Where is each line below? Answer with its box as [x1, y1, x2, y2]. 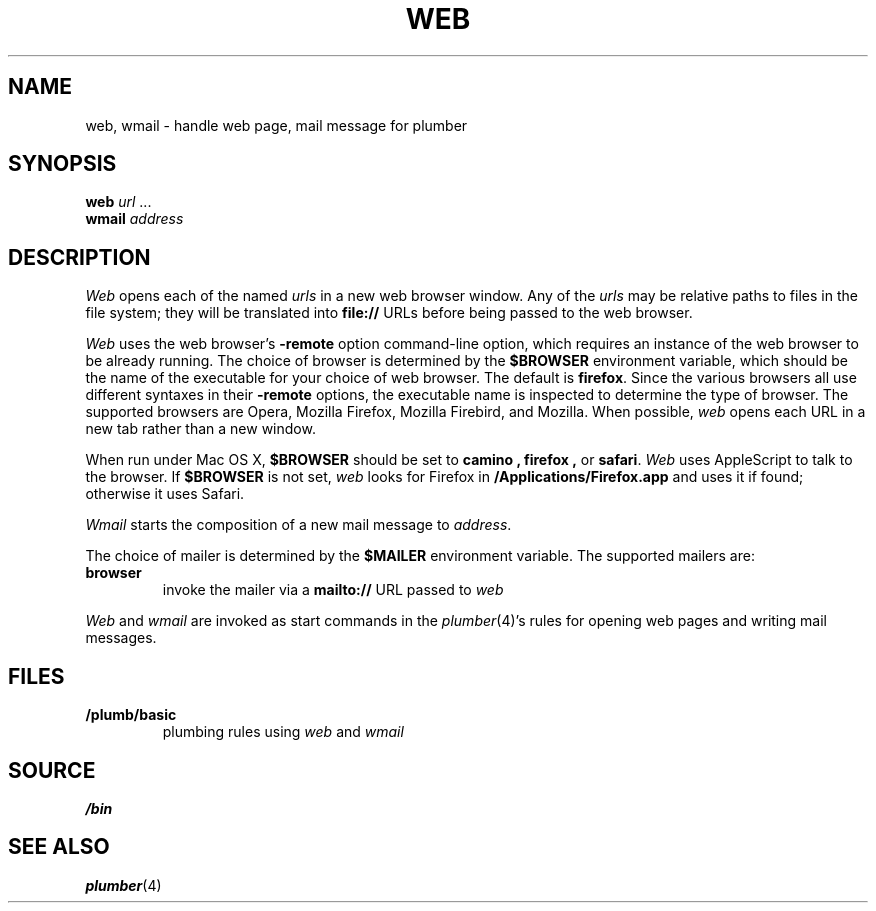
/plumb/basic [85, 706, 177, 724]
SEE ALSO [8, 834, 110, 860]
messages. [85, 629, 157, 647]
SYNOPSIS [8, 151, 117, 177]
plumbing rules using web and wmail [162, 723, 404, 741]
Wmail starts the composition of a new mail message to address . [85, 516, 512, 534]
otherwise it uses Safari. [85, 485, 245, 503]
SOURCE [8, 757, 96, 783]
